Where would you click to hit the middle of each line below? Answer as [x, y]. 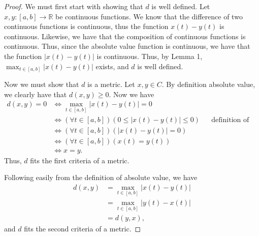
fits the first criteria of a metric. [80, 160]
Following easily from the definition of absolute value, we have [101, 177]
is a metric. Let [111, 84]
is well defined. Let [181, 6]
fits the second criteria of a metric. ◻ [83, 229]
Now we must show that [42, 84]
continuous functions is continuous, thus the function [86, 26]
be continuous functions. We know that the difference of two [149, 16]
